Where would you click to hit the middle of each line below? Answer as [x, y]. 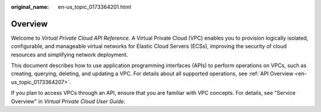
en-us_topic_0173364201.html [95, 7]
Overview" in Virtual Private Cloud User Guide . [68, 101]
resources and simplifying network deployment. [69, 55]
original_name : [30, 7]
